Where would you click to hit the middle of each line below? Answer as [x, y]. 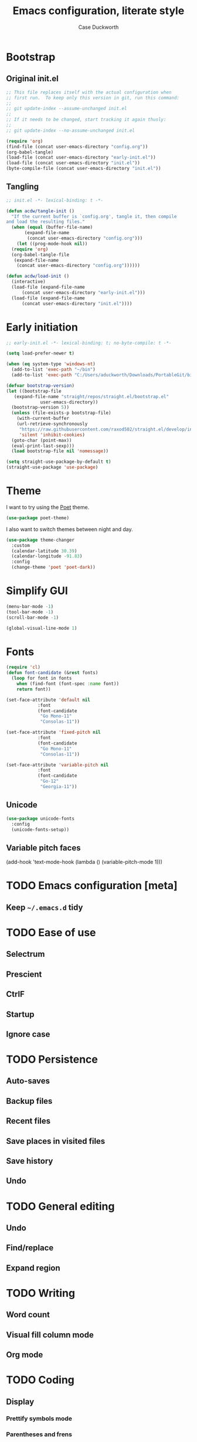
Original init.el [32, 79]
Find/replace [30, 1248]
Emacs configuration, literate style [98, 11]
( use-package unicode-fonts [40, 819]
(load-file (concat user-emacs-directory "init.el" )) [73, 163]
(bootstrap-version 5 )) [40, 408]
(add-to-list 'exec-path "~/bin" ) [53, 370]
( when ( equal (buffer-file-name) [52, 228]
